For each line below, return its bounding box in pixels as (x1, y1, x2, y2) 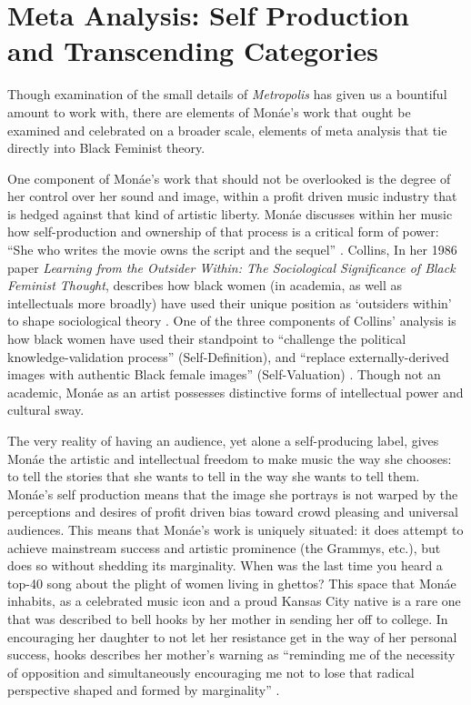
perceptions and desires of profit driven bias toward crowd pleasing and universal (7, 502, 458, 521)
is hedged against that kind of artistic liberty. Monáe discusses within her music (7, 204, 453, 223)
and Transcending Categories (7, 32, 378, 69)
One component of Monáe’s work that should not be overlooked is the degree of (7, 168, 451, 187)
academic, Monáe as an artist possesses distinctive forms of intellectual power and (7, 382, 464, 401)
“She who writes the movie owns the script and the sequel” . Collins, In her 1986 (7, 240, 457, 259)
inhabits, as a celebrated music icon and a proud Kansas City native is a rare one (7, 591, 461, 610)
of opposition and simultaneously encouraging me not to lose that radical (7, 662, 415, 681)
